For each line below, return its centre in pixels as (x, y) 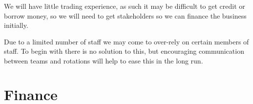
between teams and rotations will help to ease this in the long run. (104, 60)
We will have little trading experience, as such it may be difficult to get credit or (125, 6)
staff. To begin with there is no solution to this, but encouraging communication (124, 51)
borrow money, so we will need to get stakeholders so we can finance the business (125, 15)
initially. (16, 25)
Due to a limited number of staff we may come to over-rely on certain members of (126, 41)
